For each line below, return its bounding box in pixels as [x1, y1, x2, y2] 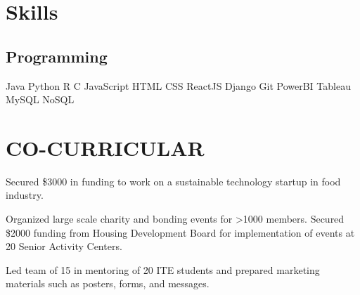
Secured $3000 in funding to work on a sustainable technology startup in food [6, 173, 341, 188]
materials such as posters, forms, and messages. [6, 276, 210, 291]
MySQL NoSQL [6, 92, 75, 107]
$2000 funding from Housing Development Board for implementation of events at [6, 225, 355, 240]
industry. [6, 188, 44, 202]
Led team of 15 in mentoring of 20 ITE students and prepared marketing [6, 262, 320, 277]
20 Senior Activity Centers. [6, 239, 122, 254]
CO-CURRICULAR [6, 133, 205, 162]
